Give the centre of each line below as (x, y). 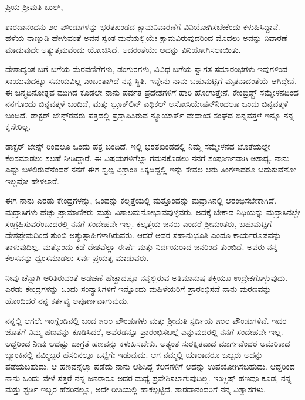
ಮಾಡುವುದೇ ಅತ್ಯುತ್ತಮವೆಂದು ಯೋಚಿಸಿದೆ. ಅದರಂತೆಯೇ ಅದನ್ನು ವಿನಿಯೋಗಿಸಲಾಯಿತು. (123, 49)
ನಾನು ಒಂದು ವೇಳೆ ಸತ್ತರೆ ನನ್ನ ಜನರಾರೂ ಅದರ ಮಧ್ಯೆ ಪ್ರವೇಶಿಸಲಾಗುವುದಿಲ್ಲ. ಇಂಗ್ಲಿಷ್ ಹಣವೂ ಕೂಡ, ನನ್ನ (148, 377)
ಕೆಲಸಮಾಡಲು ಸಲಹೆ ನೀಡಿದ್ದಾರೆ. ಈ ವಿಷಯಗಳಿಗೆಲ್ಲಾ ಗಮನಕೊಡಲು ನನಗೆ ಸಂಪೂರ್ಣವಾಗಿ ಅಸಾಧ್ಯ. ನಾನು (148, 157)
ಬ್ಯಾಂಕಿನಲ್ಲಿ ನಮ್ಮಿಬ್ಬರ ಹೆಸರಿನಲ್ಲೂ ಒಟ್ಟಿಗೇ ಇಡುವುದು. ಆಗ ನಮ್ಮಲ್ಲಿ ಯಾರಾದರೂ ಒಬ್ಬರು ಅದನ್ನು (134, 355)
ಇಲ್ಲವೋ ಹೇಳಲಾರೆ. (32, 180)
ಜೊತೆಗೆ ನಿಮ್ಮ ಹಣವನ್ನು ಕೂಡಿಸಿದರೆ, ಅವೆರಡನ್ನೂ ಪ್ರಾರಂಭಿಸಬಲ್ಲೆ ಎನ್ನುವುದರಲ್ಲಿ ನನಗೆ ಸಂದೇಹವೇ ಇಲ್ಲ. (144, 332)
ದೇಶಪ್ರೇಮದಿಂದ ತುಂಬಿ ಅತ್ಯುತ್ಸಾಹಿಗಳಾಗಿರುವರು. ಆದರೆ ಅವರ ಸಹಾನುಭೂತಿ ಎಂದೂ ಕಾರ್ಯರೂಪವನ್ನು (143, 235)
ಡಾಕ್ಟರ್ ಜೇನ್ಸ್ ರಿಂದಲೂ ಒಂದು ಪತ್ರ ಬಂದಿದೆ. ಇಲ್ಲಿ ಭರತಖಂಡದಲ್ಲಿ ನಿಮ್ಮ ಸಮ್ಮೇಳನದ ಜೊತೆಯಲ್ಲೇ (138, 146)
